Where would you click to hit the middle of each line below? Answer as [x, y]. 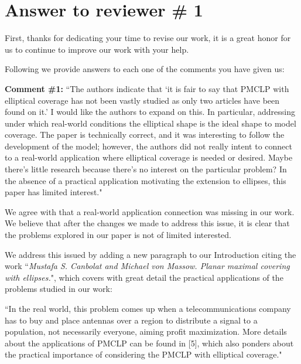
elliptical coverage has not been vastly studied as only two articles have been [142, 100]
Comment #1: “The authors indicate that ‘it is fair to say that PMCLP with [147, 88]
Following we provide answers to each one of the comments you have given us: [145, 69]
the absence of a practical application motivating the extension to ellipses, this [146, 180]
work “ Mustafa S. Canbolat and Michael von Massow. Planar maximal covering [147, 266]
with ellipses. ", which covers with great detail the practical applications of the [144, 277]
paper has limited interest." [54, 192]
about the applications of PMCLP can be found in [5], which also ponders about [149, 343]
